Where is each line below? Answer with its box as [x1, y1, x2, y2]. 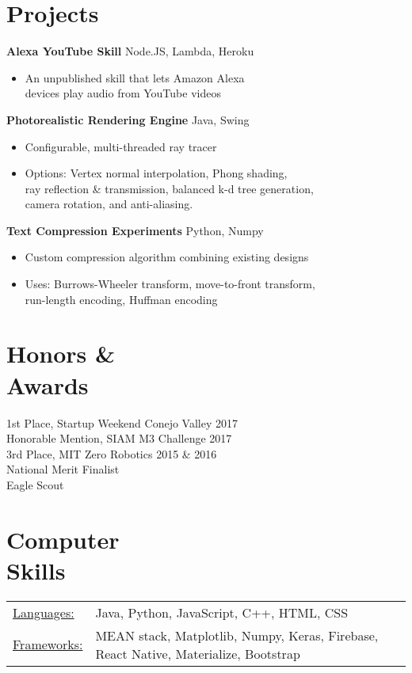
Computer [6, 523, 120, 555]
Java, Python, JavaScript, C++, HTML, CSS [95, 603, 349, 622]
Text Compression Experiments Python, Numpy [6, 222, 264, 238]
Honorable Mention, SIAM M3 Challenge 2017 [6, 430, 232, 447]
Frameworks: [13, 635, 83, 654]
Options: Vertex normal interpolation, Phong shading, [25, 165, 288, 181]
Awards [6, 368, 89, 401]
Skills [6, 553, 66, 586]
